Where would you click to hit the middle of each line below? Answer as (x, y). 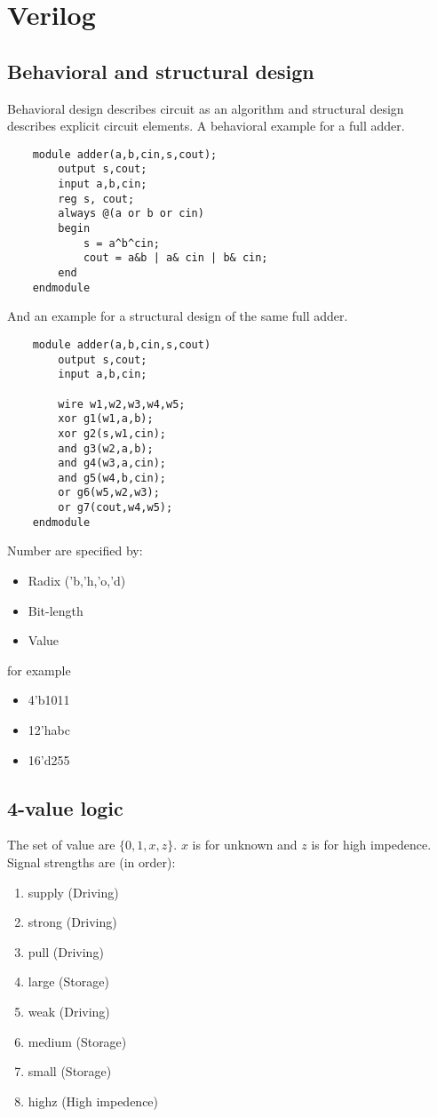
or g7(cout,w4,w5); (115, 508)
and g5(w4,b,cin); (112, 478)
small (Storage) (70, 1071)
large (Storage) (68, 981)
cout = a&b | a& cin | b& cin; (175, 258)
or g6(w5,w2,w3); (109, 493)
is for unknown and (245, 845)
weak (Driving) (69, 1011)
